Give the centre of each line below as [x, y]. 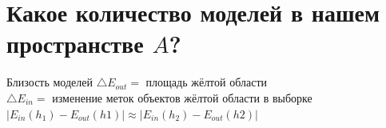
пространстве [75, 44]
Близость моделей [50, 82]
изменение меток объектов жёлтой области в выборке [182, 97]
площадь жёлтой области [207, 82]
